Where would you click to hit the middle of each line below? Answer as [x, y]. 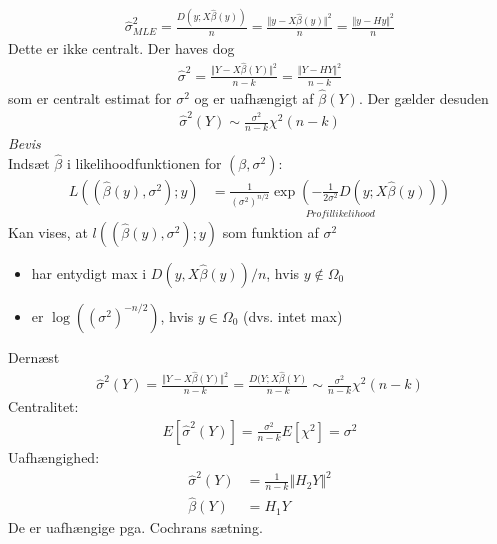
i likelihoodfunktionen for [144, 162]
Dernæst [34, 356]
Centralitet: [43, 406]
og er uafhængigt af [254, 97]
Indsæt [29, 162]
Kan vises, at [48, 231]
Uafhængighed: [54, 456]
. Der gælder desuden [423, 97]
